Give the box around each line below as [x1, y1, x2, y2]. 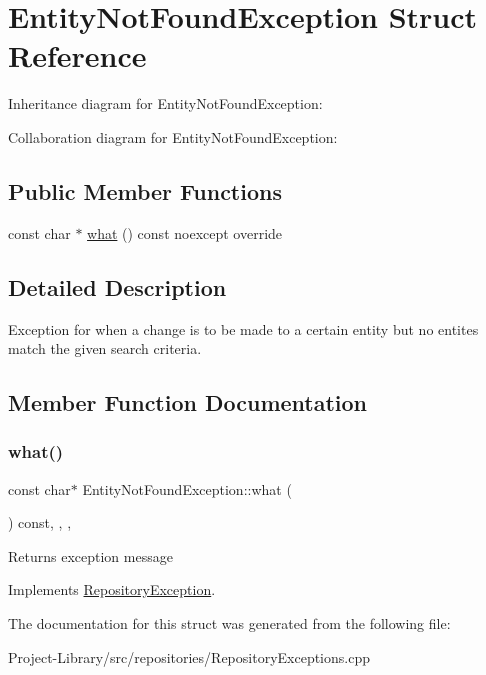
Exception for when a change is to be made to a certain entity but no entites [8, 318, 479, 339]
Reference [8, 35, 147, 76]
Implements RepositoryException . [8, 579, 216, 600]
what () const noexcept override [87, 222, 283, 243]
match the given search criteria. [8, 338, 202, 359]
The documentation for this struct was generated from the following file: [8, 613, 451, 634]
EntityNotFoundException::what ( [82, 478, 292, 499]
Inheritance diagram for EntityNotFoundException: [8, 93, 323, 114]
